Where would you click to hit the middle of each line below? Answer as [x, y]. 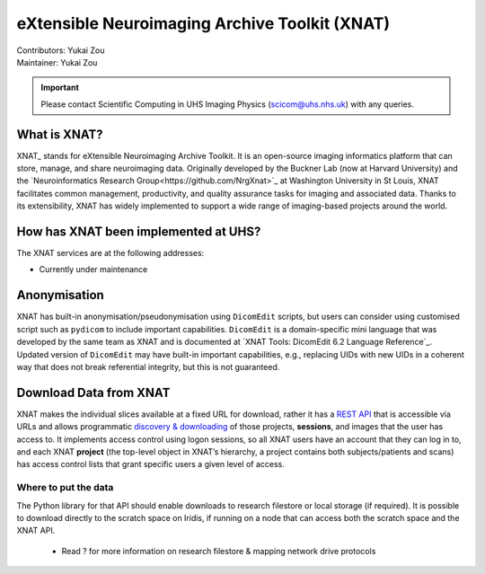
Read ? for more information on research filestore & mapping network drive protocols [219, 551]
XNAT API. [36, 531]
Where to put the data [65, 488]
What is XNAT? [60, 134]
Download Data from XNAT [93, 392]
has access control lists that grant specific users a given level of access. [150, 464]
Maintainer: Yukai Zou [57, 62]
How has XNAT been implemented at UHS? [139, 232]
